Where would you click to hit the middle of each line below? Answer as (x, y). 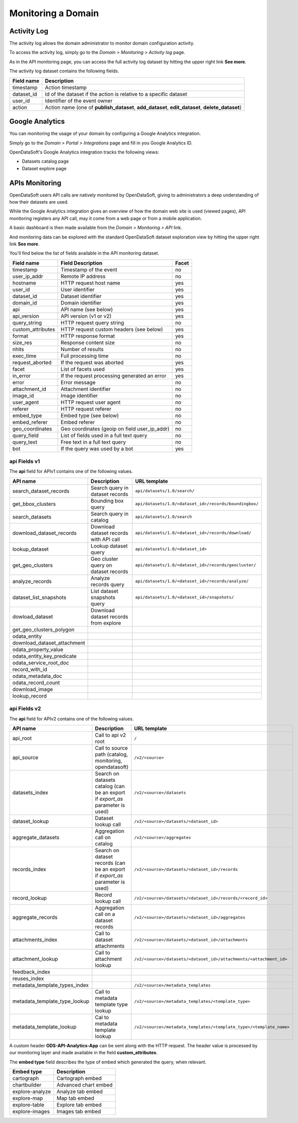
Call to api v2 (110, 735)
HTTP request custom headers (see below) (112, 329)
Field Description (82, 263)
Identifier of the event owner (79, 101)
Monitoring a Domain (54, 13)
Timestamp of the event (89, 269)
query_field (25, 435)
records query (108, 584)
